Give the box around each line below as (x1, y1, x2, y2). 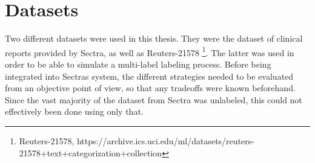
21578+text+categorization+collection (19, 146, 162, 159)
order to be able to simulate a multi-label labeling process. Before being (5, 57, 271, 70)
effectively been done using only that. (5, 105, 144, 118)
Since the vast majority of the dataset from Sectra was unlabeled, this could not (5, 93, 302, 106)
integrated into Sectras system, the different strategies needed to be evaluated (5, 69, 294, 82)
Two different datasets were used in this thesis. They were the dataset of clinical (5, 32, 303, 45)
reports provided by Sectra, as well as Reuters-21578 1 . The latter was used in (5, 44, 294, 59)
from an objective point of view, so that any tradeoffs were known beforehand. (5, 81, 296, 94)
